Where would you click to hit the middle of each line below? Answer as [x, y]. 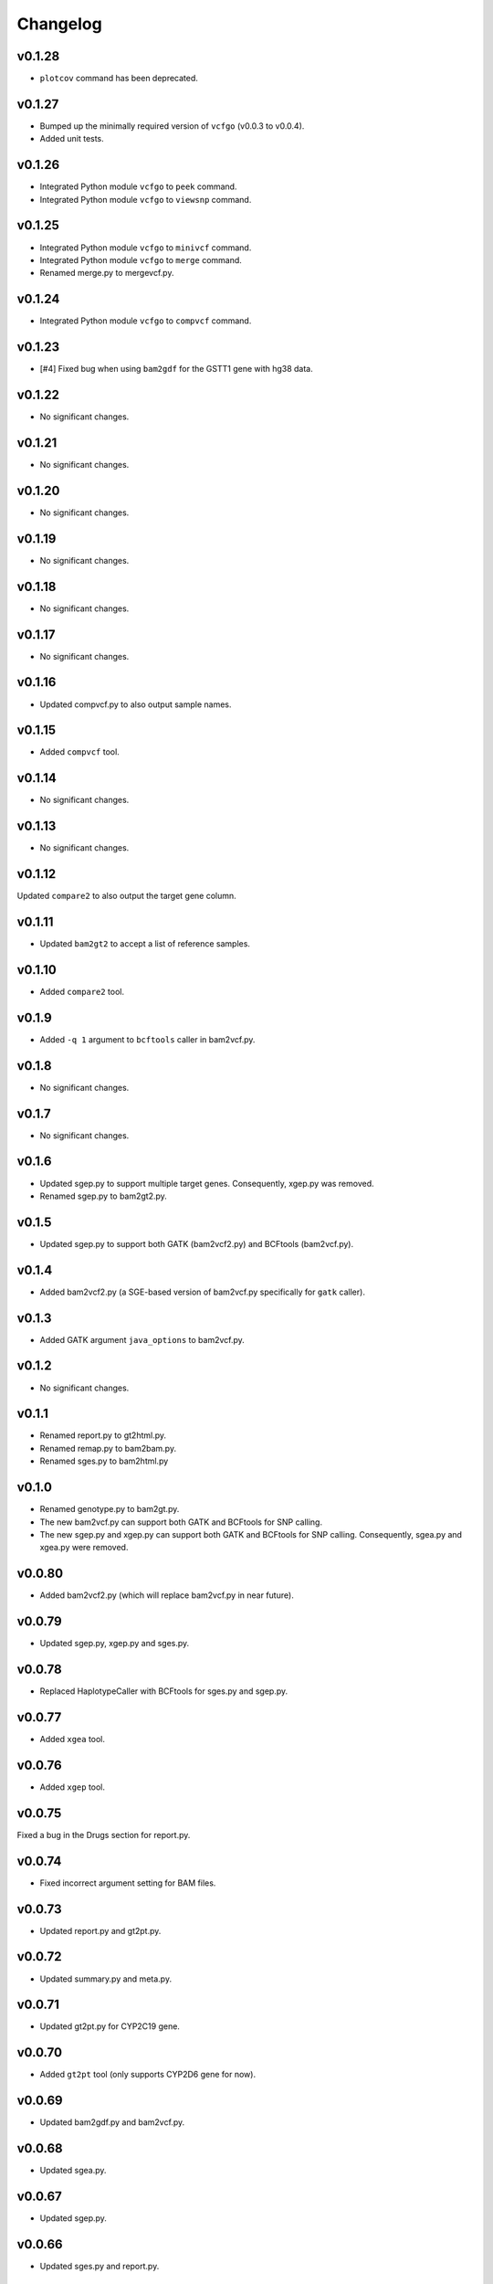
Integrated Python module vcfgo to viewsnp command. [146, 199]
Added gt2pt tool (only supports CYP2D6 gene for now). [147, 2075]
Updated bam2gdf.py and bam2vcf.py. [112, 2122]
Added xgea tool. [72, 1739]
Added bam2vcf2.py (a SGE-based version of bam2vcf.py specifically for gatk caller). [202, 1292]
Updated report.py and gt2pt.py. [100, 1930]
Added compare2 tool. [82, 991]
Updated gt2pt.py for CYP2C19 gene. [110, 2026]
